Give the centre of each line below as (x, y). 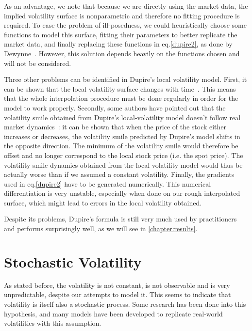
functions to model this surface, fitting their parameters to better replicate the (121, 34)
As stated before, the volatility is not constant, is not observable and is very (117, 285)
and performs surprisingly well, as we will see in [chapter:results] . (101, 229)
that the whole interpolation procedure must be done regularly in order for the (121, 98)
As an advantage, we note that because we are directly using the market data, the (126, 6)
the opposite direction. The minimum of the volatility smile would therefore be (121, 146)
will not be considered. (38, 63)
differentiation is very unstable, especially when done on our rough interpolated (122, 193)
